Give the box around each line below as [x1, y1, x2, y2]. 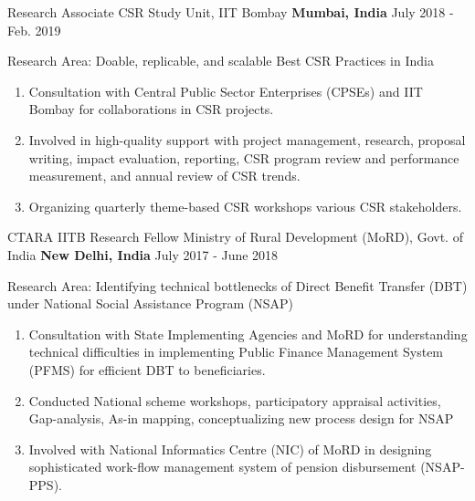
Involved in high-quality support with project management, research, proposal [28, 130, 466, 149]
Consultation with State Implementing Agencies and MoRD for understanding [28, 324, 468, 343]
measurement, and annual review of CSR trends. [28, 166, 301, 185]
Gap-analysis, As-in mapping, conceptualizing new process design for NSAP [28, 409, 454, 428]
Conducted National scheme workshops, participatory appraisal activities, [28, 391, 441, 410]
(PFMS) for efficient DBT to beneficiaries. [28, 360, 266, 379]
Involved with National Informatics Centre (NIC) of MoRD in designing [28, 439, 432, 458]
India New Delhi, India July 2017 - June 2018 [7, 245, 279, 264]
